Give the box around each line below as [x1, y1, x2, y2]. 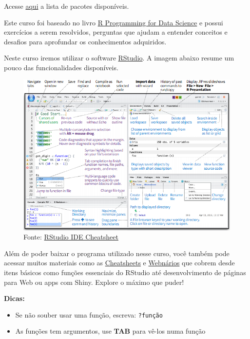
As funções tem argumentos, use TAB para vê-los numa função [15, 326, 206, 336]
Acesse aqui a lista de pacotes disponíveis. [4, 1, 129, 11]
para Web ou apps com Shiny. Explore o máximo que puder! [4, 277, 184, 287]
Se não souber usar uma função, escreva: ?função [15, 309, 163, 319]
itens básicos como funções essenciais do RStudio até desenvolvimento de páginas [4, 267, 246, 277]
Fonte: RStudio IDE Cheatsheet [23, 232, 118, 242]
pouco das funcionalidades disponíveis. [4, 62, 118, 72]
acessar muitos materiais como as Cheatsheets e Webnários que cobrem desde [4, 258, 235, 268]
